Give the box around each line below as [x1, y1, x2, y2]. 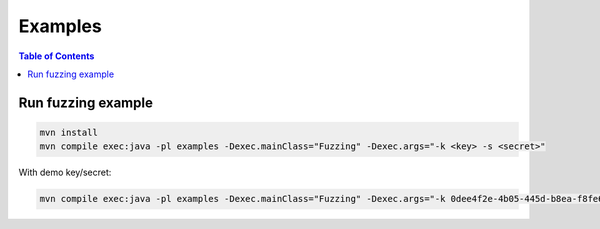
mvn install [39, 126, 99, 138]
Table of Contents [18, 50, 95, 62]
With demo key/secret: [18, 166, 112, 179]
